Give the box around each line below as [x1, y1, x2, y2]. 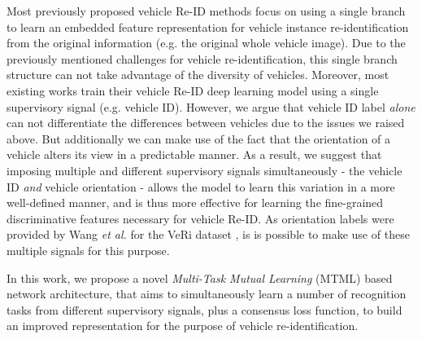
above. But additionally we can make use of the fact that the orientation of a [7, 130, 391, 147]
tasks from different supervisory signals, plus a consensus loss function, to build [7, 301, 402, 318]
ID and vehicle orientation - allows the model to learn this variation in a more [7, 178, 395, 195]
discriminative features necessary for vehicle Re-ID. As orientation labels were [7, 209, 394, 227]
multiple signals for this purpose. [7, 241, 170, 258]
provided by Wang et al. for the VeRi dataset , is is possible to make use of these [7, 226, 410, 243]
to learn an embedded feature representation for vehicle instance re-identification [7, 18, 409, 35]
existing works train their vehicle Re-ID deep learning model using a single [7, 81, 379, 99]
